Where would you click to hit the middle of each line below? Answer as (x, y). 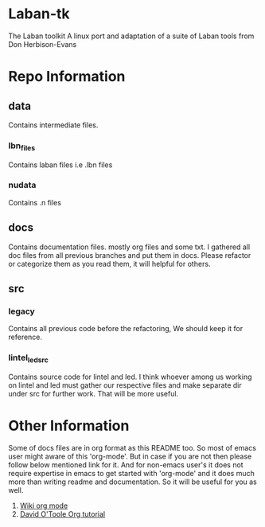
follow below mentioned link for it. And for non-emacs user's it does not (126, 465)
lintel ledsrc (29, 358)
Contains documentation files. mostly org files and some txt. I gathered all (129, 247)
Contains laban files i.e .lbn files (60, 165)
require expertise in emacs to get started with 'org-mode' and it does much (131, 473)
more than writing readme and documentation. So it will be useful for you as (132, 482)
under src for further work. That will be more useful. (94, 393)
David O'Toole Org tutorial (62, 513)
